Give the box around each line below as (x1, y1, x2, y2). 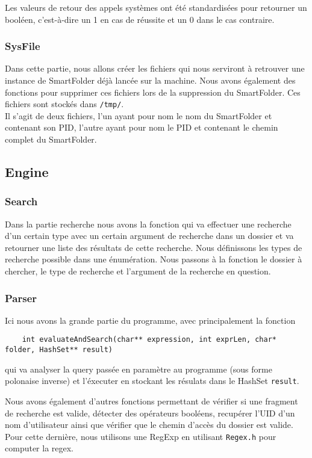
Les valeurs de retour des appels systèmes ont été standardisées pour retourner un (5, 1, 307, 13)
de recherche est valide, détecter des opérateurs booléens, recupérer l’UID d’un (5, 406, 295, 419)
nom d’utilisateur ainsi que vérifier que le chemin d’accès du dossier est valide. (5, 418, 293, 431)
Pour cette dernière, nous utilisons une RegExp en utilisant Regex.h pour (5, 430, 276, 442)
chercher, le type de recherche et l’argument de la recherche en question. (5, 265, 271, 277)
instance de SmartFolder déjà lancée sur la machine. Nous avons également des (5, 74, 296, 86)
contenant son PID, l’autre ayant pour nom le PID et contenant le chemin (5, 121, 278, 134)
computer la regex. (5, 442, 74, 454)
